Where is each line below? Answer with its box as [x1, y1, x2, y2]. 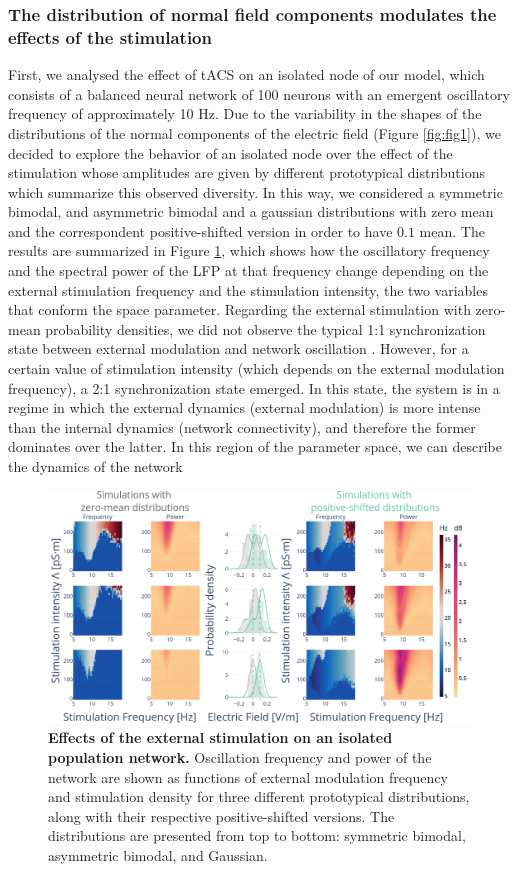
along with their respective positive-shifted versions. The [48, 805, 395, 826]
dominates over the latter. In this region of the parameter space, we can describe [8, 436, 502, 457]
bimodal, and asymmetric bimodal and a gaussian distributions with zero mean [8, 201, 494, 222]
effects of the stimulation [8, 24, 212, 49]
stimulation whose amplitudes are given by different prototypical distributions [8, 162, 485, 183]
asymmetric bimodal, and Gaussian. [48, 844, 268, 865]
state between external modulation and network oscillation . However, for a [8, 338, 469, 359]
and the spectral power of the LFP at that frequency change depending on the [8, 260, 489, 281]
